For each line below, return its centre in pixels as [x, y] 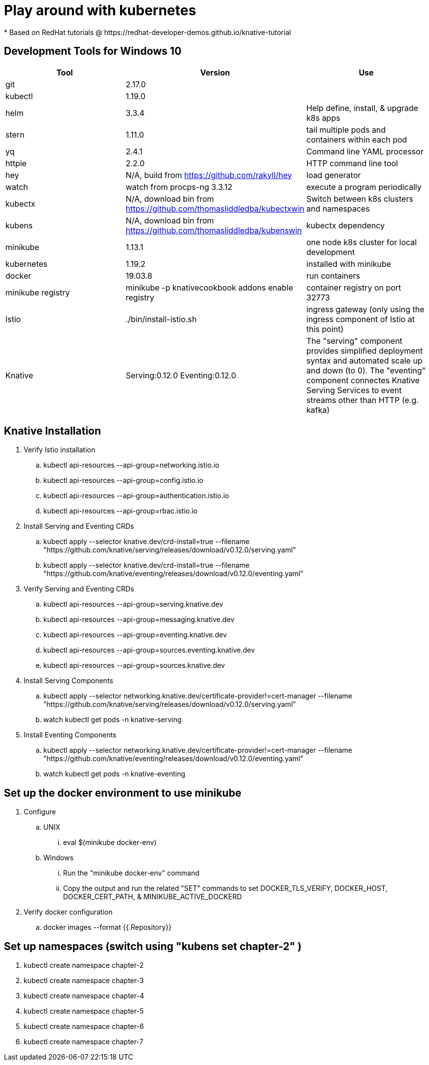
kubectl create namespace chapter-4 [84, 996]
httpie [16, 163]
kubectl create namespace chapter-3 [84, 981]
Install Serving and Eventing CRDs [79, 526]
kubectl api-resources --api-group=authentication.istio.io [136, 496]
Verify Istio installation [60, 450]
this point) [325, 329]
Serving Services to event [354, 390]
